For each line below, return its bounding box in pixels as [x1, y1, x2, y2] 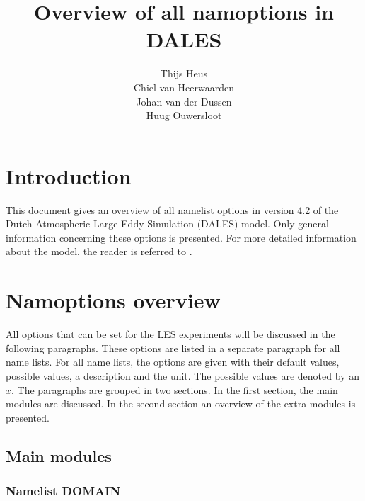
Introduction [6, 161, 132, 190]
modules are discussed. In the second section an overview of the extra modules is [6, 396, 356, 411]
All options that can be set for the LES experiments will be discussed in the [6, 327, 335, 342]
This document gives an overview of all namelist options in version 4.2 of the [6, 202, 339, 217]
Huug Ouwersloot [146, 108, 222, 123]
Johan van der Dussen [136, 94, 232, 108]
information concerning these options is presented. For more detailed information [6, 230, 357, 244]
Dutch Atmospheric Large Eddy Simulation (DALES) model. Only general [6, 216, 329, 231]
